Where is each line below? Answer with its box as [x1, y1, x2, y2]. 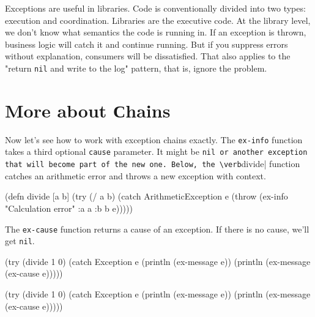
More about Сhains [5, 97, 171, 122]
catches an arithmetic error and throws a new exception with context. [5, 169, 266, 182]
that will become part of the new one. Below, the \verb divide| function [5, 157, 300, 170]
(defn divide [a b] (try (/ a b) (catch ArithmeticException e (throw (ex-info [5, 190, 288, 203]
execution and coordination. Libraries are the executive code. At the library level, [5, 13, 311, 26]
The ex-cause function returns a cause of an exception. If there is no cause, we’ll [5, 222, 309, 235]
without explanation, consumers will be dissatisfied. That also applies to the [5, 50, 291, 62]
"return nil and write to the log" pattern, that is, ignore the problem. [5, 61, 267, 74]
